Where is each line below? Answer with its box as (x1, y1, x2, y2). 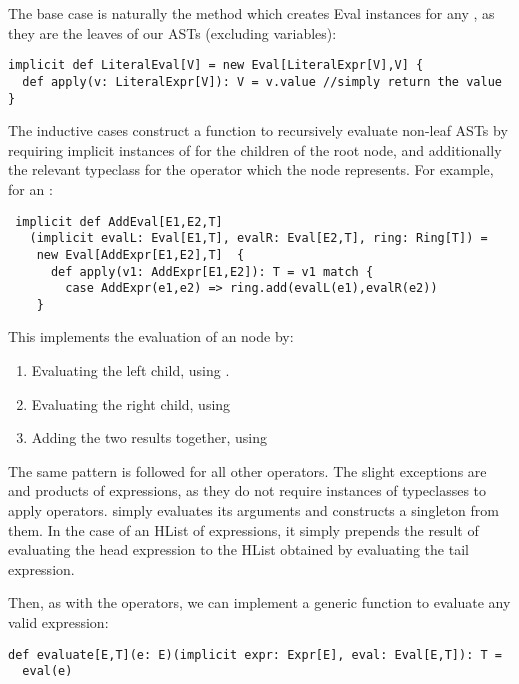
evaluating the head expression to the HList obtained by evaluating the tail (8, 539, 469, 560)
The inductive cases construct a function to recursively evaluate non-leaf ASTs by (8, 120, 508, 141)
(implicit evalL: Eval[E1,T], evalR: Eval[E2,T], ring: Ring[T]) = (29, 231, 488, 246)
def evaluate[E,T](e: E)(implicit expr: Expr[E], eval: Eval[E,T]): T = (8, 647, 502, 662)
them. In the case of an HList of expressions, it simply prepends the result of (8, 519, 479, 540)
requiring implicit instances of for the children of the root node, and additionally (8, 139, 502, 160)
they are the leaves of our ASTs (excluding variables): (8, 22, 337, 43)
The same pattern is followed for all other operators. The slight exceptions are (8, 460, 487, 481)
